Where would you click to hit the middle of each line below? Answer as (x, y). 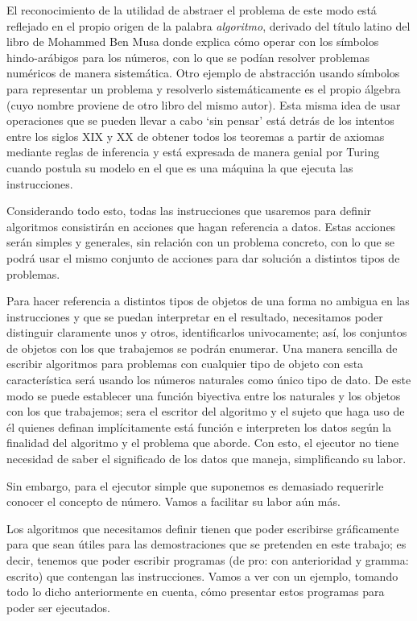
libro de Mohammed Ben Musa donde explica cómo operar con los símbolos (193, 41)
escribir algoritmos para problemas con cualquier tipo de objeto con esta (185, 364)
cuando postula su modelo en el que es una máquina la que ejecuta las (180, 167)
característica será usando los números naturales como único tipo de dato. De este (209, 380)
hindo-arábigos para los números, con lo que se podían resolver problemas (188, 57)
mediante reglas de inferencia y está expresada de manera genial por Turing (193, 152)
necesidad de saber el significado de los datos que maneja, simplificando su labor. (206, 459)
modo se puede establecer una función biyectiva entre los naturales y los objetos (204, 395)
